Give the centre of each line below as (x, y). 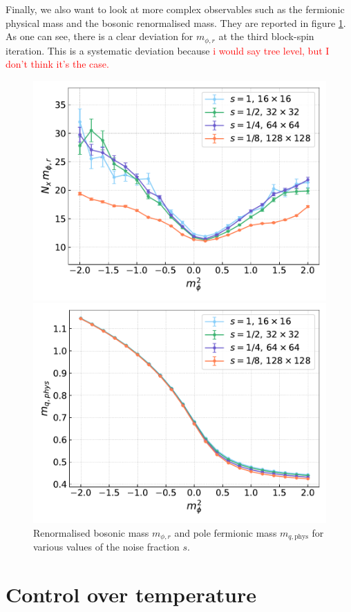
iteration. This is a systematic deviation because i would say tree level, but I (168, 50)
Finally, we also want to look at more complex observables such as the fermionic (175, 9)
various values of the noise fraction (106, 547)
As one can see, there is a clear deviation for (99, 36)
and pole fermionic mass (226, 533)
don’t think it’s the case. (57, 64)
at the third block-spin (266, 36)
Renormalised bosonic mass (91, 533)
